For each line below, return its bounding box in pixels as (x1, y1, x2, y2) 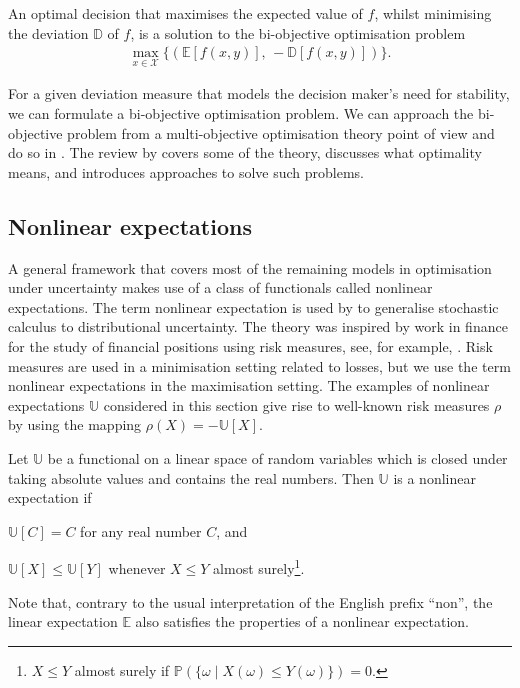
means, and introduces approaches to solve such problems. (8, 161, 365, 182)
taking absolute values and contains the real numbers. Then (8, 467, 374, 488)
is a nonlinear (393, 467, 476, 488)
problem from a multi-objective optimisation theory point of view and (67, 122, 495, 143)
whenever (108, 557, 166, 578)
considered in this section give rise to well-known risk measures (103, 394, 490, 415)
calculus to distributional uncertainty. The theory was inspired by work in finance (8, 316, 508, 337)
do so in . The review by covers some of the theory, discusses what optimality (8, 142, 482, 163)
